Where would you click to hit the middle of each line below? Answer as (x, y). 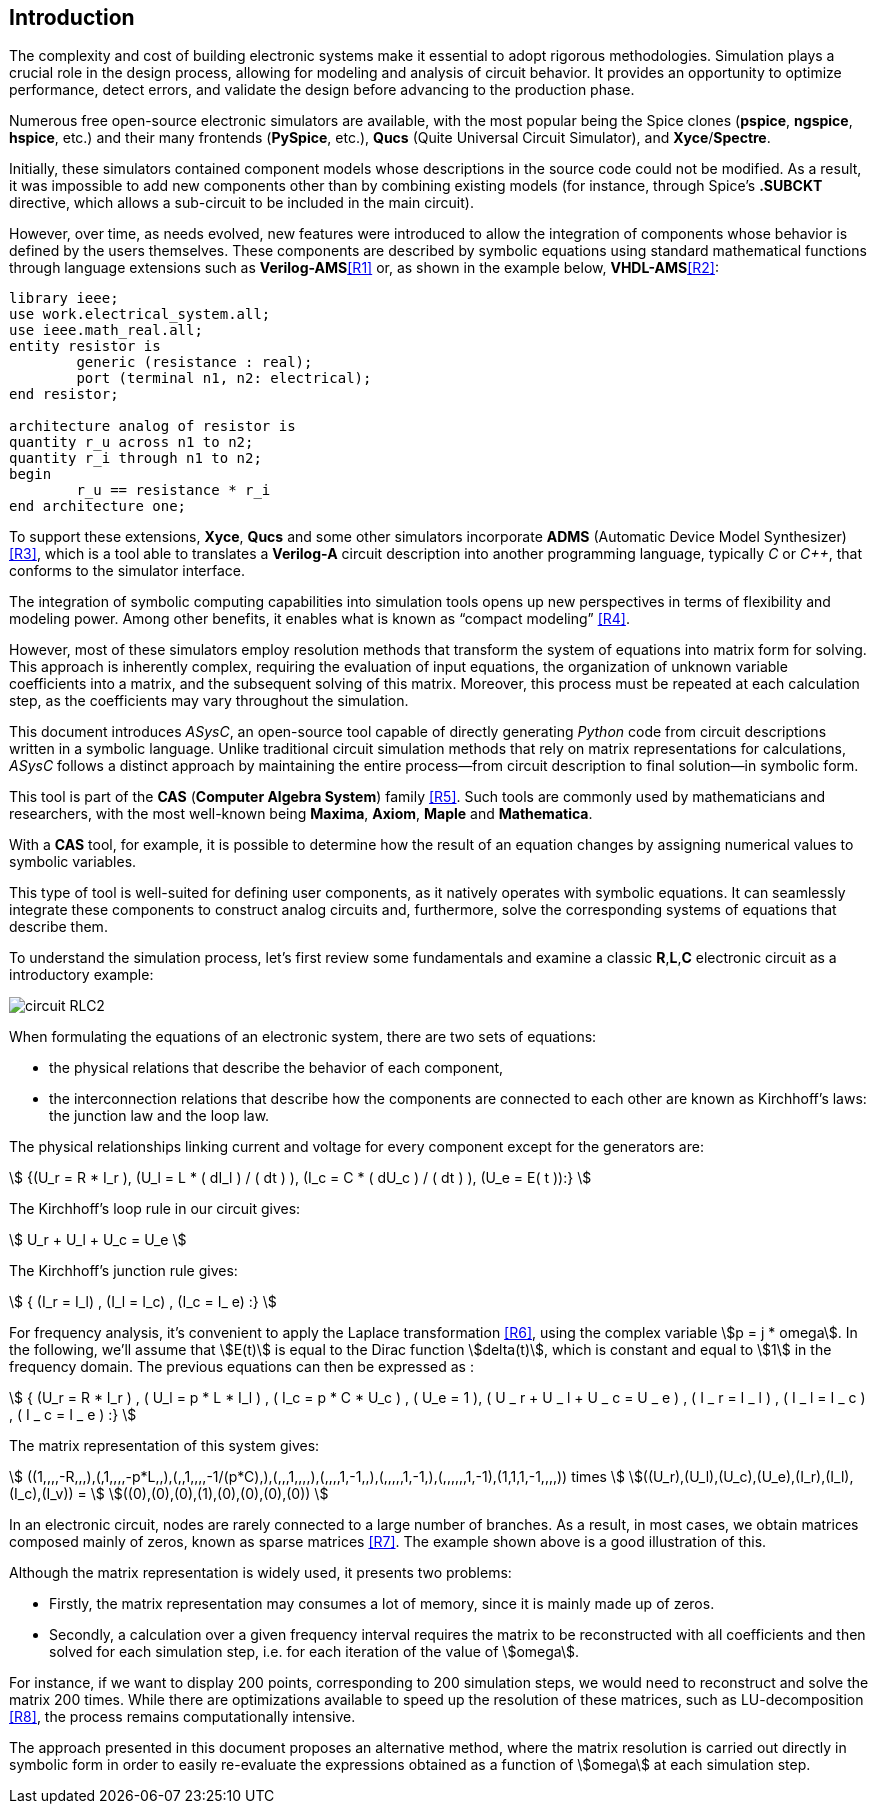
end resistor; (64, 394)
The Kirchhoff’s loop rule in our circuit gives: (155, 1209)
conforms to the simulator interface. (127, 571)
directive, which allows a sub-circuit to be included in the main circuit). (241, 203)
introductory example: (81, 975)
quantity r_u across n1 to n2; (131, 442)
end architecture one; (98, 506)
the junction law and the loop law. (159, 1116)
